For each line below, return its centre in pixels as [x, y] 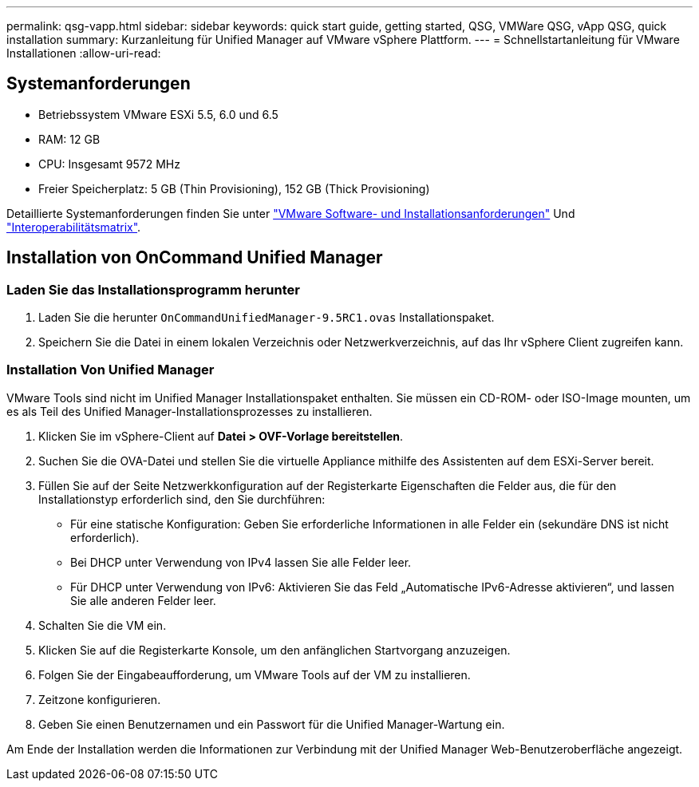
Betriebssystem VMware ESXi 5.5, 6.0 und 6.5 [158, 114]
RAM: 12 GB [69, 139]
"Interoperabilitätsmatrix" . [74, 227]
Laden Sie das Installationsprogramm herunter [153, 289]
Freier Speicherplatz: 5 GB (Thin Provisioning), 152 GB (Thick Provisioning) [234, 188]
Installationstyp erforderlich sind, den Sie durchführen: [182, 499]
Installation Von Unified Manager [111, 370]
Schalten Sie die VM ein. [103, 625]
